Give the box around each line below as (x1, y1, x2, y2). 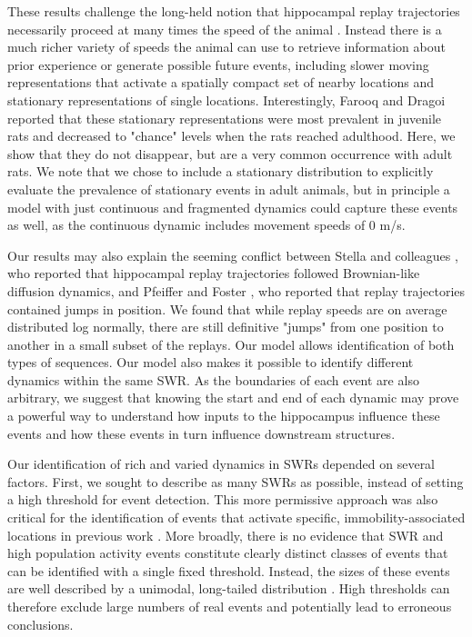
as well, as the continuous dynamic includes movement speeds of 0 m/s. (7, 215, 406, 234)
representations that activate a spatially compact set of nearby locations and (7, 73, 435, 92)
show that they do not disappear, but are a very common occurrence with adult (7, 144, 453, 163)
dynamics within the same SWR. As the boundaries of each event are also (7, 370, 419, 389)
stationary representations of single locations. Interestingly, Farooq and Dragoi (7, 90, 446, 109)
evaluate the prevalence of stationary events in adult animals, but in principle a (7, 179, 450, 198)
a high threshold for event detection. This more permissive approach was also (7, 490, 438, 509)
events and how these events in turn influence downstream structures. (7, 423, 396, 443)
